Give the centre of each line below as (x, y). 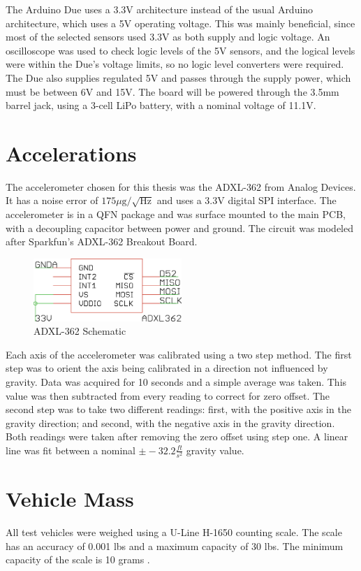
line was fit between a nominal (71, 450)
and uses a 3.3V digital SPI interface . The (246, 200)
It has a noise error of (52, 200)
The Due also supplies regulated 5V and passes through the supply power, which (178, 77)
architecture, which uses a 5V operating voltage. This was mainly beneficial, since (180, 23)
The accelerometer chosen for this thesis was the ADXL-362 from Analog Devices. (181, 186)
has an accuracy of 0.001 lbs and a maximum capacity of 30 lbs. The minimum (175, 545)
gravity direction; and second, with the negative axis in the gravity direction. (170, 422)
